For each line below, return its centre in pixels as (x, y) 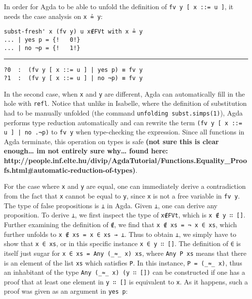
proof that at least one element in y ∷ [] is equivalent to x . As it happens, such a (126, 281)
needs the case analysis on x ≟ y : (53, 16)
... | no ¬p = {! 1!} (42, 48)
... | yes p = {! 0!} (42, 40)
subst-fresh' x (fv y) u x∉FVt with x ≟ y (73, 32)
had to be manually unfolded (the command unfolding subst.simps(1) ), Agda (123, 112)
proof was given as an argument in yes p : (66, 291)
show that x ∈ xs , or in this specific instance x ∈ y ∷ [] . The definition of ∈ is (122, 243)
